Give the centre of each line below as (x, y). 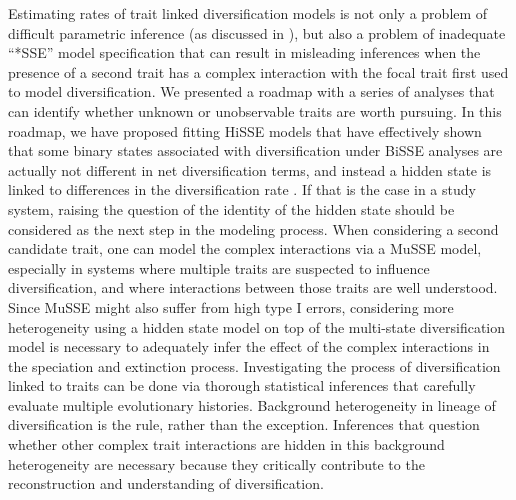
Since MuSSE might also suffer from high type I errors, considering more (231, 306)
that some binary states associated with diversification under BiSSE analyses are (255, 150)
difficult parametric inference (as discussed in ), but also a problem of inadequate (257, 32)
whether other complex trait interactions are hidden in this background (226, 444)
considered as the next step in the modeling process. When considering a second (253, 228)
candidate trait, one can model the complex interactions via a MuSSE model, (245, 248)
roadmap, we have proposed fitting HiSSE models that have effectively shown (245, 130)
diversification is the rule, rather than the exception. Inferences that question (244, 424)
